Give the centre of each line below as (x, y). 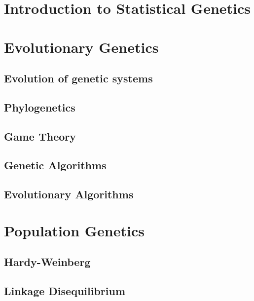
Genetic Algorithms (55, 165)
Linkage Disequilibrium (65, 291)
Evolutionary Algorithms (69, 194)
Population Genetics (74, 230)
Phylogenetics (40, 107)
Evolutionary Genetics (81, 47)
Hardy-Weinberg (47, 262)
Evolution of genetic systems (78, 78)
